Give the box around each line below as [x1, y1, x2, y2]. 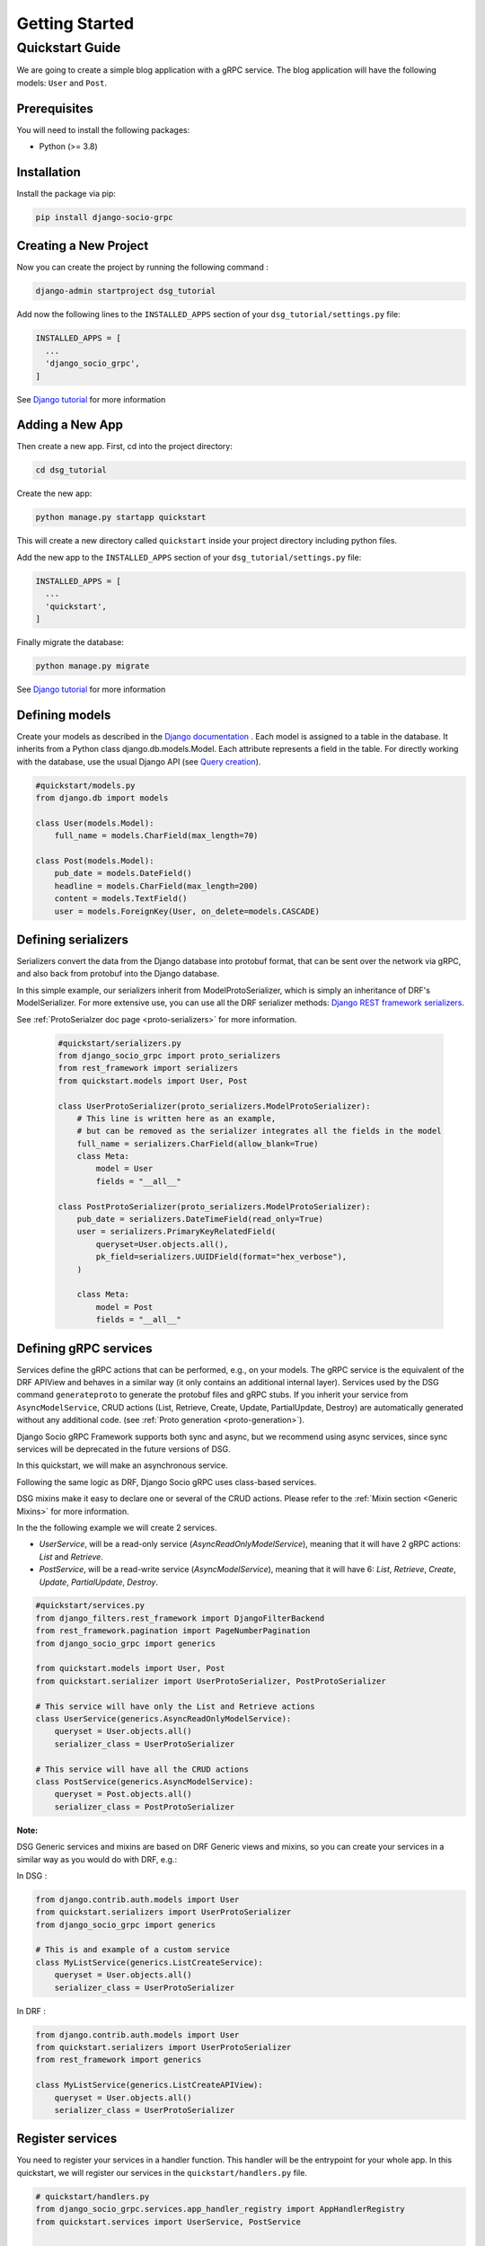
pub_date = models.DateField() [54, 868, 192, 879]
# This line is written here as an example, [76, 1113, 277, 1123]
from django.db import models [35, 792, 169, 803]
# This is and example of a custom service [35, 1945, 231, 1955]
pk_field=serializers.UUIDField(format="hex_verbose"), [95, 1251, 348, 1262]
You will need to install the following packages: [16, 124, 190, 135]
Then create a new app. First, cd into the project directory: [16, 441, 234, 452]
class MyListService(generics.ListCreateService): [35, 1957, 264, 1967]
